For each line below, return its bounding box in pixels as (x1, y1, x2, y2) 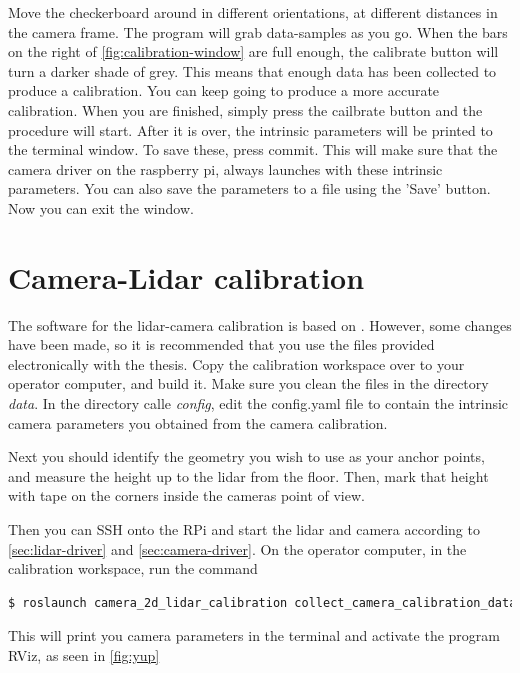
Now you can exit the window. (8, 197, 194, 218)
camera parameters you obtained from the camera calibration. (8, 412, 388, 433)
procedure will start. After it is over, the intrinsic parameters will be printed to (8, 119, 493, 140)
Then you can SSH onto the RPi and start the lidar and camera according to (8, 519, 480, 539)
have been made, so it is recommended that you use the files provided (8, 334, 435, 355)
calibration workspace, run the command (8, 558, 258, 579)
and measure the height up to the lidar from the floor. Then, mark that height (8, 465, 489, 486)
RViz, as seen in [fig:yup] (8, 644, 160, 665)
